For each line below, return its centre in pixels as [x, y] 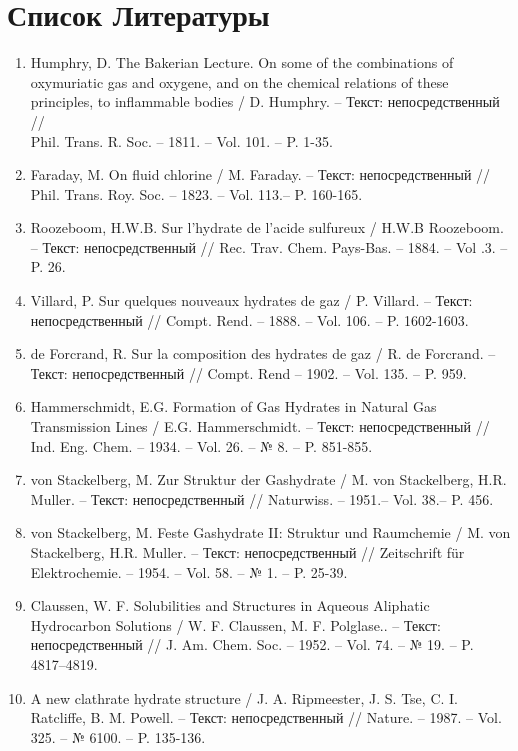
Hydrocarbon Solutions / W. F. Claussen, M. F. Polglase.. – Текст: [235, 624]
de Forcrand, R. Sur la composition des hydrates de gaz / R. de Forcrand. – [263, 353]
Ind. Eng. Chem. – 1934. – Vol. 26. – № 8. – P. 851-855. [201, 445]
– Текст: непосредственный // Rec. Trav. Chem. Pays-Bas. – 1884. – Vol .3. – [269, 246]
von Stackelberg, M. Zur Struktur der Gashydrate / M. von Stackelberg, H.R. [268, 479]
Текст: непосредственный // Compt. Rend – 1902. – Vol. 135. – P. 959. [248, 372]
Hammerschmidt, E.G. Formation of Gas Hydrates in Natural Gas [233, 406]
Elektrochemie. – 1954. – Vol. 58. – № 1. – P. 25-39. [189, 571]
